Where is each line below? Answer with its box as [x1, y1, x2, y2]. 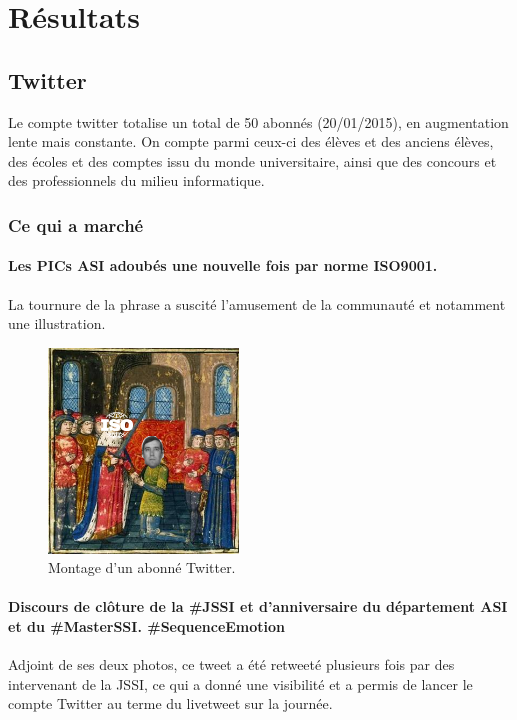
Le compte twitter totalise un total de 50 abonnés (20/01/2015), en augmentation [8, 111, 509, 132]
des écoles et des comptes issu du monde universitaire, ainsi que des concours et [8, 150, 497, 171]
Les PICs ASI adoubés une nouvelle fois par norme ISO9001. [8, 255, 438, 276]
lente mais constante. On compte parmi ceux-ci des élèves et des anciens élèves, [8, 131, 494, 152]
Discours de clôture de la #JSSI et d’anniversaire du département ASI [8, 596, 508, 617]
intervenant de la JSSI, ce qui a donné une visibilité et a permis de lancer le [8, 673, 473, 694]
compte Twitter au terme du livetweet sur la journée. [8, 693, 333, 714]
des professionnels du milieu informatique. [8, 170, 265, 191]
